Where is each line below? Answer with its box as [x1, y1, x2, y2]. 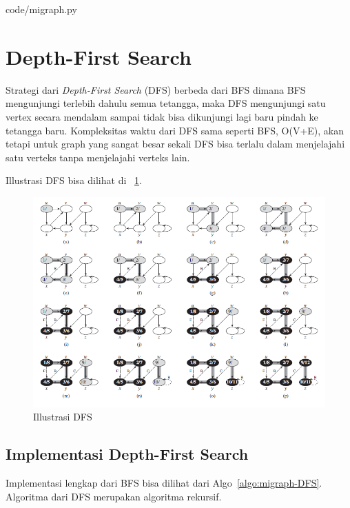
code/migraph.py [6, 2, 77, 16]
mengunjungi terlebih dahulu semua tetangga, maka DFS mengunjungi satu [6, 96, 326, 110]
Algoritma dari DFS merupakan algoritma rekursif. [6, 489, 222, 503]
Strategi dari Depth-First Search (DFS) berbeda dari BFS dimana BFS [6, 82, 306, 96]
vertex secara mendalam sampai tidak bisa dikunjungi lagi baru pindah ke [6, 109, 318, 123]
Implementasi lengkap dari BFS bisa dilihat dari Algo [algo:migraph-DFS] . [6, 476, 322, 490]
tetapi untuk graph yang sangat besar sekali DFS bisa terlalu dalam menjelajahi [6, 136, 345, 151]
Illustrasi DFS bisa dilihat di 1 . [6, 173, 142, 187]
